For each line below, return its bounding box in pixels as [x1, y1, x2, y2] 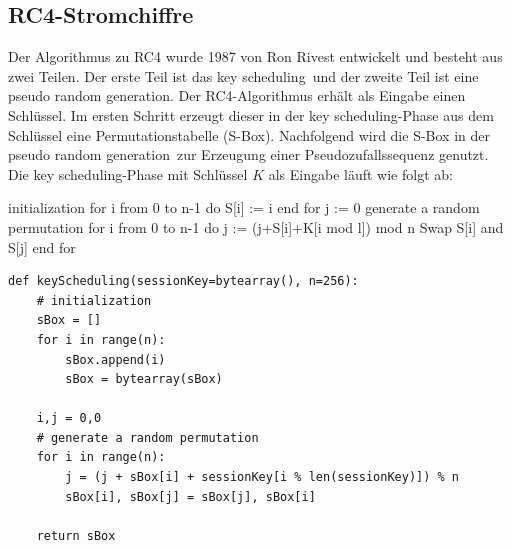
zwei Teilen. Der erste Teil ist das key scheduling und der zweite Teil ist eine [8, 65, 479, 86]
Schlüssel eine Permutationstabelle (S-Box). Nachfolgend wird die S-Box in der [8, 124, 490, 145]
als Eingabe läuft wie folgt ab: [268, 163, 453, 184]
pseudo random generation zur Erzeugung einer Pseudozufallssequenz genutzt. [8, 144, 489, 165]
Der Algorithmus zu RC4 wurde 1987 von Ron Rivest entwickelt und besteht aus [8, 46, 503, 67]
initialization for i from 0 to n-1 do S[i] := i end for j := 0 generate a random [8, 197, 480, 218]
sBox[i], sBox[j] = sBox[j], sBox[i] [65, 489, 316, 504]
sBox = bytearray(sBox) [65, 372, 223, 387]
